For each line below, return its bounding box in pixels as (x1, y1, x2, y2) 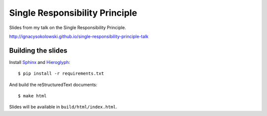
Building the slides (9, 46, 68, 55)
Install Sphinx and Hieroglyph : (9, 59, 70, 65)
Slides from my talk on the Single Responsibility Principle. (9, 25, 126, 30)
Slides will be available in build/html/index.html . (9, 104, 117, 110)
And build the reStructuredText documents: (9, 82, 97, 87)
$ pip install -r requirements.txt (18, 71, 104, 76)
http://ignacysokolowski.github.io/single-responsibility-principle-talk (9, 33, 149, 39)
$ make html (18, 93, 47, 99)
